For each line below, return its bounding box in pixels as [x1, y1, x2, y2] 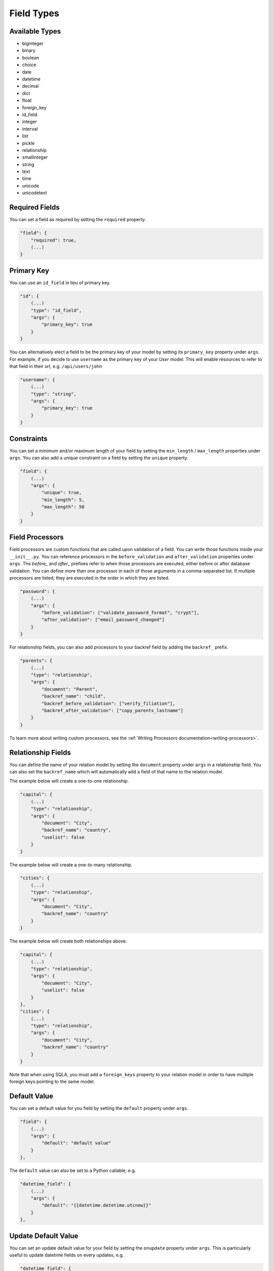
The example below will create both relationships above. [9, 938, 127, 944]
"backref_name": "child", [41, 693, 106, 699]
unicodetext [22, 190, 47, 196]
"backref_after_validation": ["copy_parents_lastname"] [41, 707, 184, 713]
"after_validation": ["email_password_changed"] [41, 617, 165, 623]
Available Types [9, 27, 61, 36]
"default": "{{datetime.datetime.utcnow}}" [41, 1202, 152, 1208]
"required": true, [30, 237, 77, 243]
